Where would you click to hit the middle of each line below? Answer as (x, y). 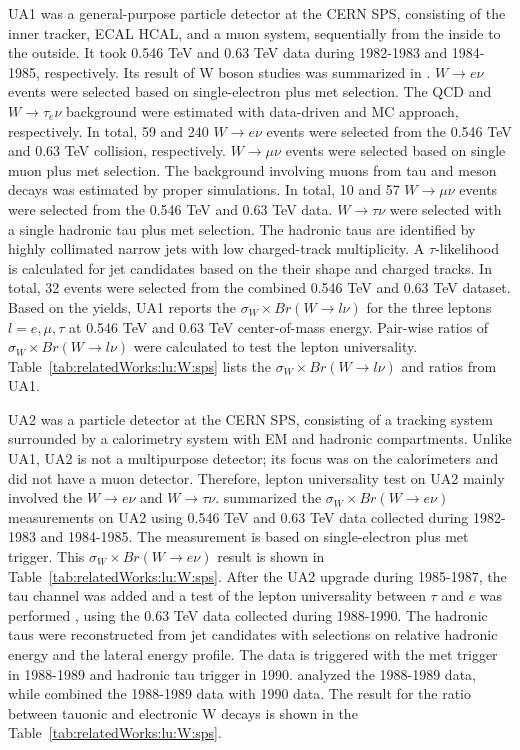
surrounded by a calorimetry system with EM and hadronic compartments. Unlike (260, 438)
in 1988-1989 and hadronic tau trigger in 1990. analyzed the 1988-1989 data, (242, 673)
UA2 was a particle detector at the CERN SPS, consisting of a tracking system (250, 418)
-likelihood (467, 248)
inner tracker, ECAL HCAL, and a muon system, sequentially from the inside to (254, 32)
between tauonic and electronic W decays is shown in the (183, 712)
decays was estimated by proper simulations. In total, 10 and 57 (204, 189)
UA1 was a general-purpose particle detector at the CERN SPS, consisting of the (257, 13)
